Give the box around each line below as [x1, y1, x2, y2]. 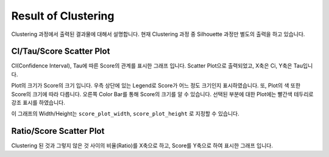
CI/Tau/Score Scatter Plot [11, 46, 110, 57]
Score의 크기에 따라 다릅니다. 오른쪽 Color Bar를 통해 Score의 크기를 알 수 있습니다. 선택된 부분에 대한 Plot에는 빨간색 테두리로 [11, 90, 314, 97]
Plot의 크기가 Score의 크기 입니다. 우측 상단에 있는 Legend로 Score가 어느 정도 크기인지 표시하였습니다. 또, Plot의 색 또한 [11, 82, 301, 89]
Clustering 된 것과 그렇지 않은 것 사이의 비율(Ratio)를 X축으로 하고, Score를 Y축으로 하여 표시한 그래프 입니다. [11, 142, 274, 149]
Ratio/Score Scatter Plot [11, 126, 105, 136]
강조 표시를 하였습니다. [11, 99, 65, 106]
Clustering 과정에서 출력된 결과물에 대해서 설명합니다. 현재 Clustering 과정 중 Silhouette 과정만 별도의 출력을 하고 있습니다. [11, 30, 305, 38]
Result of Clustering [11, 9, 115, 23]
